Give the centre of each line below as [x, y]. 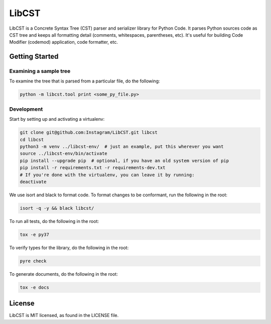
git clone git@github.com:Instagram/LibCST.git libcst [89, 133]
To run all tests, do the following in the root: [54, 221]
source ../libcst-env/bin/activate [63, 154]
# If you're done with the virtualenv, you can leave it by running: [107, 175]
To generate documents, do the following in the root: [63, 274]
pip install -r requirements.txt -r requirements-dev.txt [93, 168]
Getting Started [34, 57]
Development [26, 109]
